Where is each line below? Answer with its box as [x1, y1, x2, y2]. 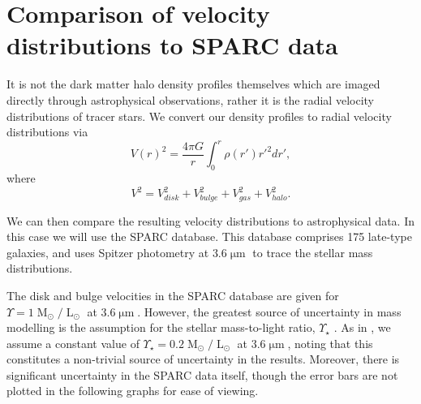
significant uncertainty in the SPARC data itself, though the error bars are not [6, 366, 398, 383]
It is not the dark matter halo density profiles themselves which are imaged [6, 75, 380, 92]
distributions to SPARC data [6, 28, 338, 62]
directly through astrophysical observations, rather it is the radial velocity [6, 91, 374, 108]
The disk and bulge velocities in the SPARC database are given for [6, 286, 339, 303]
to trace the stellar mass [252, 243, 373, 260]
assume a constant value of [6, 334, 140, 351]
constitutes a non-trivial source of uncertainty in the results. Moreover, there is [6, 350, 400, 367]
